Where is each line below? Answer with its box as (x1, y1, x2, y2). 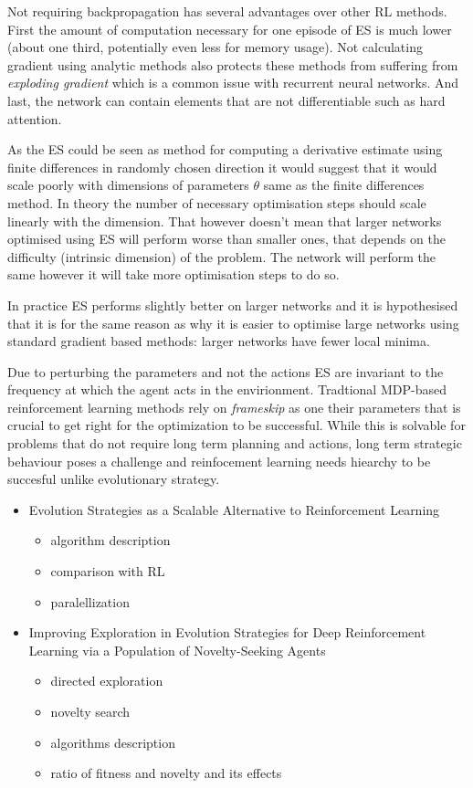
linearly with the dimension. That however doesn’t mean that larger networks (7, 211, 442, 230)
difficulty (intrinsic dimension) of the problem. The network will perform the (7, 247, 436, 266)
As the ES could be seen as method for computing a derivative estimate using (7, 140, 443, 159)
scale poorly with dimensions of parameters (7, 175, 249, 194)
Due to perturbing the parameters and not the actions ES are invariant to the (7, 362, 444, 381)
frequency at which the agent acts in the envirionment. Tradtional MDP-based (7, 380, 447, 399)
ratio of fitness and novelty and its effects (50, 763, 282, 783)
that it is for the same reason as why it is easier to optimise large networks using (7, 313, 459, 332)
